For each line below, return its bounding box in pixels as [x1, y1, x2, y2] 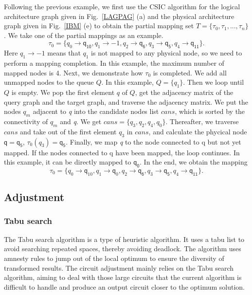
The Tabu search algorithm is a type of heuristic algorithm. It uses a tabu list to [4, 234, 245, 244]
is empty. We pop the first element [11, 87, 115, 97]
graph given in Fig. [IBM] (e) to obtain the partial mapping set [4, 20, 194, 31]
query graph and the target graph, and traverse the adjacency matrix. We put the [4, 96, 249, 107]
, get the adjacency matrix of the [135, 87, 234, 97]
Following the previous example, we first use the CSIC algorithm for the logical [4, 1, 240, 11]
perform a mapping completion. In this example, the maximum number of [4, 57, 224, 68]
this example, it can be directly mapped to [4, 157, 131, 167]
